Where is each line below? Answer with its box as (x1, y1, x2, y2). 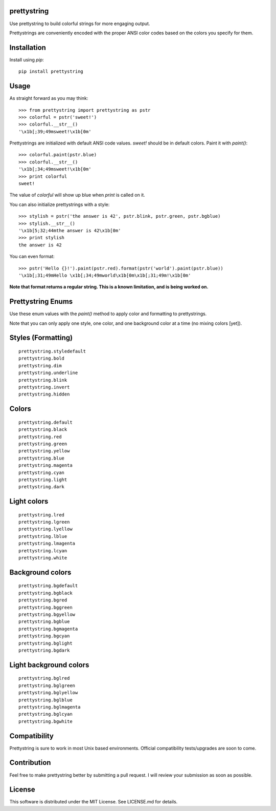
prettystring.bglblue (18, 697, 73, 703)
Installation (9, 43, 46, 52)
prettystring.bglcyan (18, 711, 73, 717)
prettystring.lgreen (18, 519, 70, 525)
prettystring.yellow (18, 448, 70, 454)
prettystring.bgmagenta (18, 626, 78, 632)
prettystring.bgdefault (18, 583, 78, 589)
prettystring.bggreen (18, 605, 73, 610)
